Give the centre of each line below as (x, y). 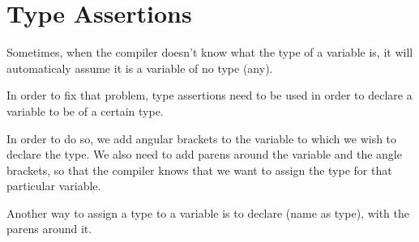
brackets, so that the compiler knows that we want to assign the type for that (199, 170)
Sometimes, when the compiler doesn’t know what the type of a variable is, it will (210, 52)
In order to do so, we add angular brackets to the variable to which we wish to (202, 138)
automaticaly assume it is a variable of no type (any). (140, 68)
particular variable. (54, 186)
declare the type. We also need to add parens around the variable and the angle (204, 154)
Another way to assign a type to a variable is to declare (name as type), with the (208, 212)
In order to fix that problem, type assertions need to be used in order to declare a (209, 95)
